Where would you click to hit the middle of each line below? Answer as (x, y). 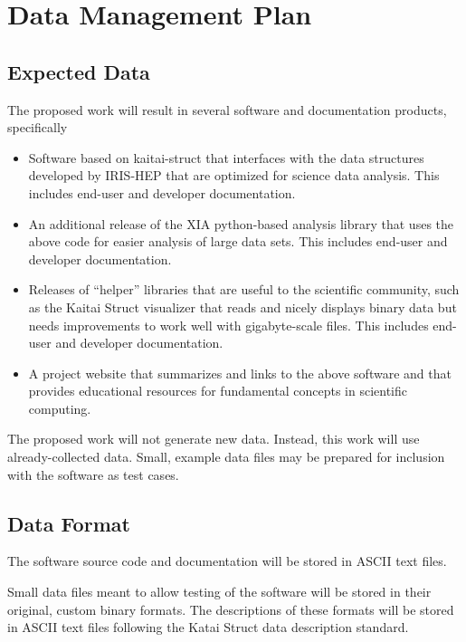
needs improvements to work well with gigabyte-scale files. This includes (228, 325)
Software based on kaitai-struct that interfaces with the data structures (226, 157)
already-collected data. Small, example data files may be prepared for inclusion (226, 457)
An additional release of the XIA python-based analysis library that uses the (241, 223)
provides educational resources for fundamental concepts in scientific (218, 391)
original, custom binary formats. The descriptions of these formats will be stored (231, 609)
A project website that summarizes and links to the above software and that (240, 373)
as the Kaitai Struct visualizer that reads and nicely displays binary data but (243, 307)
